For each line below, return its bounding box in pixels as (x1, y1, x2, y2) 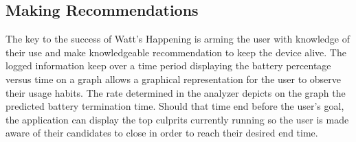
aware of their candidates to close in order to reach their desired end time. (5, 126, 318, 140)
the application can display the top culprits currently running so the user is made (5, 112, 349, 126)
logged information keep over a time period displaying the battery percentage (5, 58, 331, 73)
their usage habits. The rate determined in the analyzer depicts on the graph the (5, 85, 346, 99)
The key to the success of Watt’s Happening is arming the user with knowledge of (5, 32, 351, 46)
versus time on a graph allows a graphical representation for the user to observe (5, 71, 342, 86)
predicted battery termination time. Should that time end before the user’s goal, (5, 99, 344, 113)
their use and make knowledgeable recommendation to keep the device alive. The (5, 45, 346, 59)
